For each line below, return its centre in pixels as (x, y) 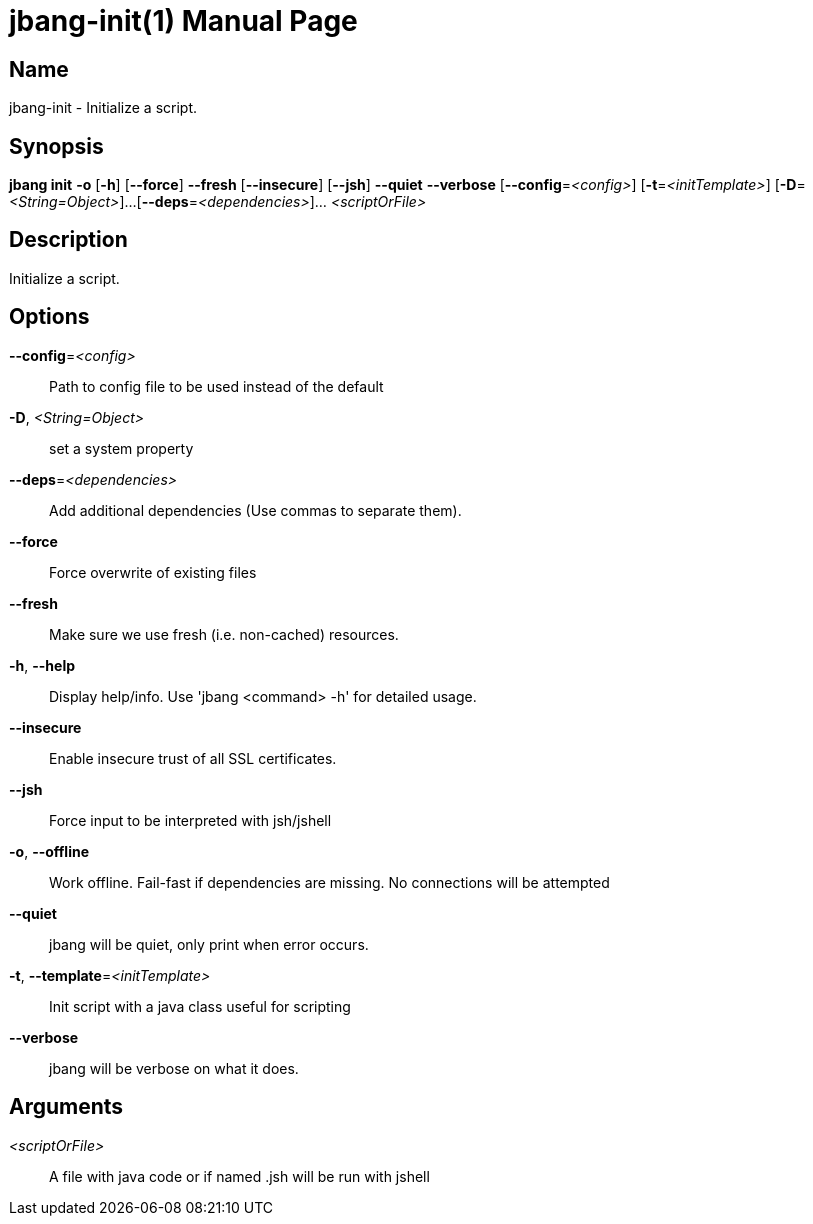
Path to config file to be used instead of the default (216, 386)
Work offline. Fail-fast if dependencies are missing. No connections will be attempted (329, 882)
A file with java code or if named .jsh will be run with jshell (239, 1176)
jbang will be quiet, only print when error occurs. (209, 944)
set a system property (121, 448)
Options (49, 317)
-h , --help (42, 665)
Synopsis (56, 146)
